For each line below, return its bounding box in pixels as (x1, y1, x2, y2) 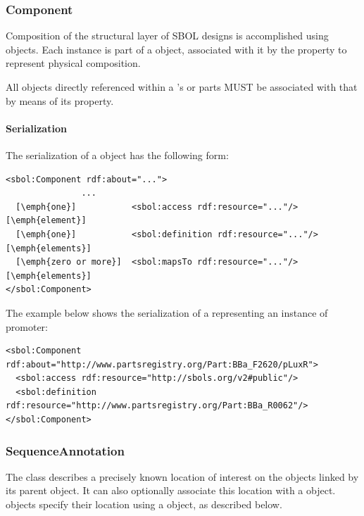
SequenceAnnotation (6, 441, 125, 459)
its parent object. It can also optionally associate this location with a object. (6, 483, 336, 498)
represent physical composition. (6, 56, 141, 70)
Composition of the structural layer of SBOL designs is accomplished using (6, 28, 329, 43)
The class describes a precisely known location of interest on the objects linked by (6, 469, 359, 484)
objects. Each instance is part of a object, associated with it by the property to (6, 42, 347, 56)
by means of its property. (6, 93, 114, 108)
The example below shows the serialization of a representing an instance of (6, 305, 328, 320)
